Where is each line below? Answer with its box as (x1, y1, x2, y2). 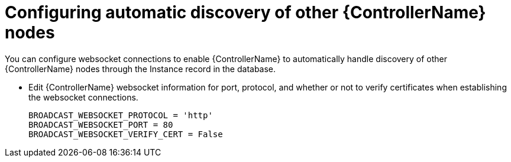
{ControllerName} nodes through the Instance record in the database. (5, 63, 276, 74)
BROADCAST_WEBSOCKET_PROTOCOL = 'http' (28, 110, 213, 120)
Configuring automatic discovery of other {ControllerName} (5, 2, 486, 22)
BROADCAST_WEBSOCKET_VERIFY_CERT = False (28, 129, 223, 139)
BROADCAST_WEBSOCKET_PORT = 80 (28, 119, 173, 129)
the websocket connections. (28, 92, 138, 102)
